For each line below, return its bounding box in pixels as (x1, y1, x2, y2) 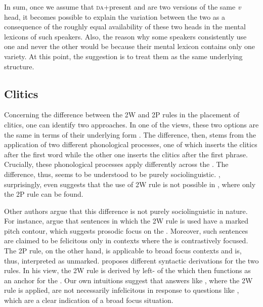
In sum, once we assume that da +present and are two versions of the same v (4, 2, 241, 12)
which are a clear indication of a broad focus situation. (4, 295, 173, 305)
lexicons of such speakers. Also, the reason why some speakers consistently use (4, 31, 247, 41)
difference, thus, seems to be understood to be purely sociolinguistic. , (4, 168, 221, 179)
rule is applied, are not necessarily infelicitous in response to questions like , (4, 285, 239, 295)
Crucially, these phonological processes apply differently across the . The (4, 159, 229, 169)
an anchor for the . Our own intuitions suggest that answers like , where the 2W (4, 275, 253, 285)
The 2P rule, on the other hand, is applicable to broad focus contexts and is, (4, 245, 242, 256)
